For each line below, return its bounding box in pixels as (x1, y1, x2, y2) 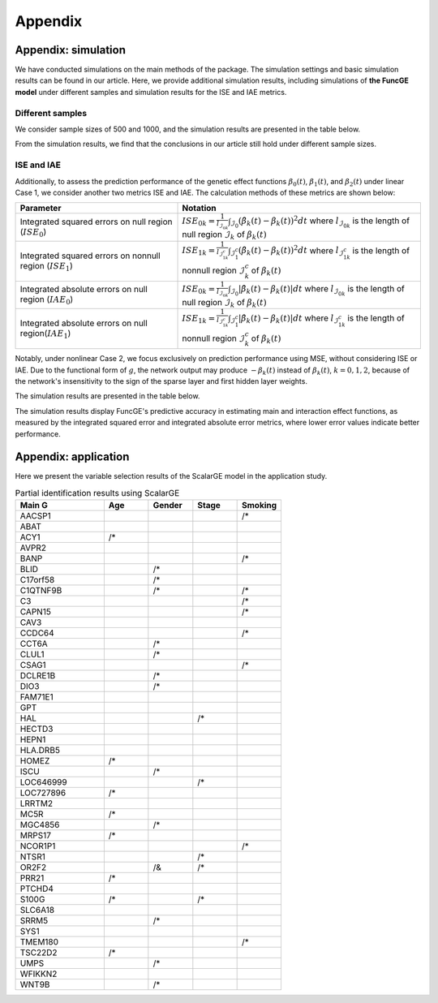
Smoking (242, 500, 277, 511)
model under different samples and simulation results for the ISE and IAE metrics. (15, 87, 287, 97)
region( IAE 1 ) (19, 327, 71, 341)
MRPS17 (19, 830, 52, 842)
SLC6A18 (19, 905, 55, 916)
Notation (182, 203, 217, 214)
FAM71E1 (19, 691, 54, 703)
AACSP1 (19, 510, 52, 522)
